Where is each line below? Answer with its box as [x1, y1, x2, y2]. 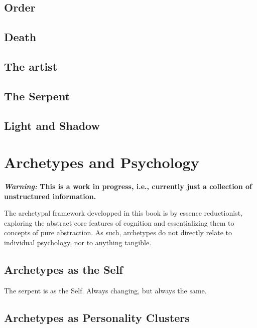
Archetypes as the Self [4, 261, 123, 277]
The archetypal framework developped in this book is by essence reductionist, [4, 208, 242, 218]
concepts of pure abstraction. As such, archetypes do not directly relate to [4, 227, 232, 238]
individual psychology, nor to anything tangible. [4, 237, 152, 247]
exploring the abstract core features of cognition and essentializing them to [4, 217, 234, 228]
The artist [4, 58, 58, 74]
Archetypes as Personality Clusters [4, 309, 190, 325]
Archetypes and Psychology [4, 152, 199, 173]
